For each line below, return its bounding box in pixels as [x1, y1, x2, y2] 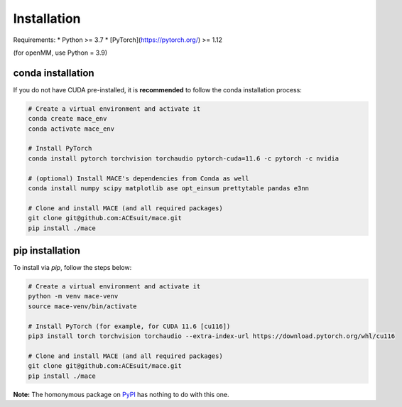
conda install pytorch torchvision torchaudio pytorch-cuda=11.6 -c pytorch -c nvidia [28, 154, 339, 163]
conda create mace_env [28, 114, 107, 123]
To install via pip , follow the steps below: [13, 264, 132, 272]
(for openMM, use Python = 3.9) [13, 48, 108, 57]
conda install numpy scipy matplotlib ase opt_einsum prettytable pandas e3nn [28, 184, 309, 192]
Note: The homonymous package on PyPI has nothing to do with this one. [13, 390, 230, 398]
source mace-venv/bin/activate [28, 302, 138, 310]
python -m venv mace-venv [28, 292, 119, 300]
